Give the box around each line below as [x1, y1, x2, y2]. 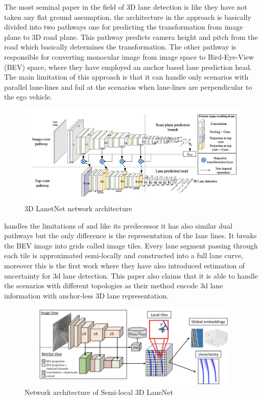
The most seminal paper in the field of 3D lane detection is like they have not [4, 2, 248, 12]
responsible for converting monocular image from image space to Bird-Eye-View [4, 51, 254, 62]
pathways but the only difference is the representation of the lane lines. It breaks [4, 230, 257, 241]
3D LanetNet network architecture [25, 203, 132, 213]
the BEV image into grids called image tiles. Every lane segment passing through [4, 240, 258, 251]
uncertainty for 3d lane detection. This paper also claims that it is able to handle [4, 270, 258, 281]
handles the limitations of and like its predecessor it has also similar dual [4, 220, 232, 231]
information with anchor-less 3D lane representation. [4, 290, 169, 301]
